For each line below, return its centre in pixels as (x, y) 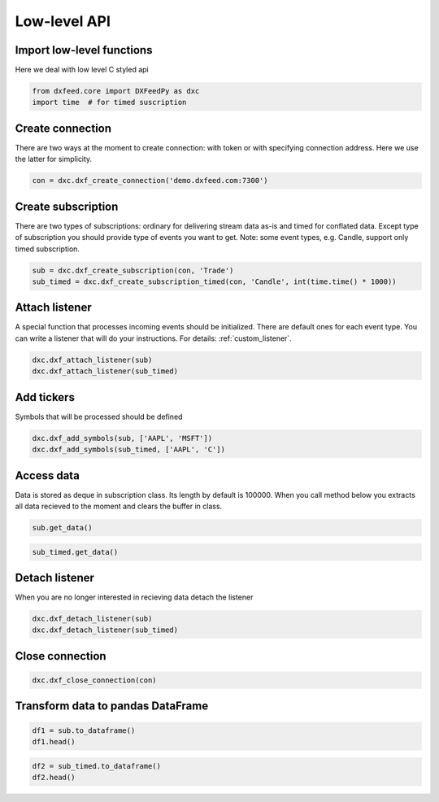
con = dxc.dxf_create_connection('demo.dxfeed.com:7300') (150, 181)
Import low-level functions (84, 50)
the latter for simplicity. (54, 159)
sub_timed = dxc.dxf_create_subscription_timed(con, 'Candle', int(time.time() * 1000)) (215, 281)
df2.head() (54, 777)
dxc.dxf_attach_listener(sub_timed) (105, 371)
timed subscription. (48, 249)
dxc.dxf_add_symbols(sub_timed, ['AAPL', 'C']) (128, 450)
